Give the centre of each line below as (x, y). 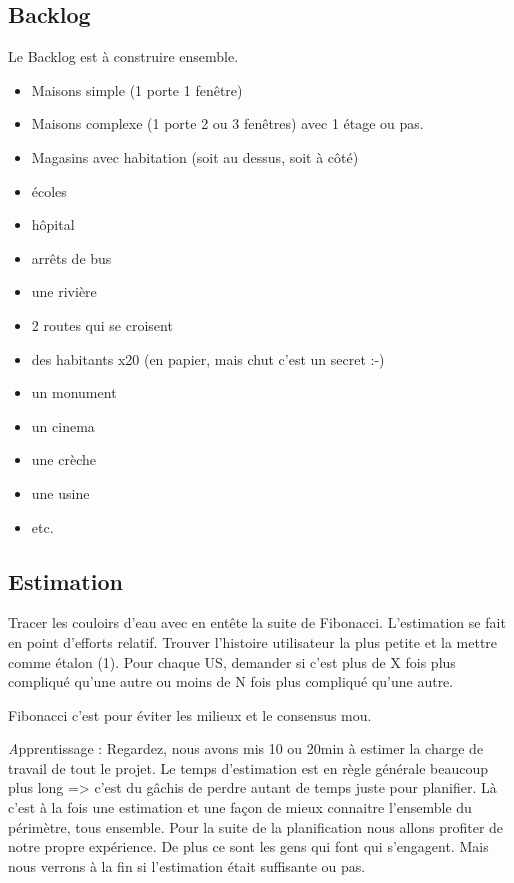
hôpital (53, 224)
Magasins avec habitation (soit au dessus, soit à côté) (195, 156)
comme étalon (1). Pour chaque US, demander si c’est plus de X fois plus (232, 661)
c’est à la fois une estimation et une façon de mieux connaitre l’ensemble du (240, 807)
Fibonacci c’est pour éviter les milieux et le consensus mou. (190, 714)
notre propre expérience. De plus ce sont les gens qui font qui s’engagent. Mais (248, 846)
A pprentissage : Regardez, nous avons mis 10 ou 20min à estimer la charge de (246, 748)
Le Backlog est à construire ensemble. (123, 56)
